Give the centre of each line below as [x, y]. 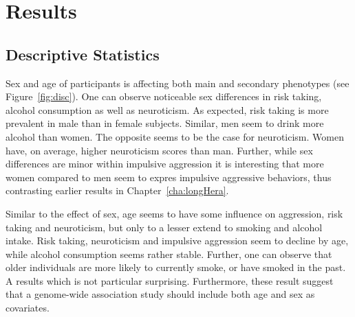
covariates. [28, 308]
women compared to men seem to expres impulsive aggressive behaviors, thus [169, 177]
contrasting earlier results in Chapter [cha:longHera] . [117, 190]
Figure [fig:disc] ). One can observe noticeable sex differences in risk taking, [164, 96]
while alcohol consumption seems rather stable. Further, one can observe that [169, 254]
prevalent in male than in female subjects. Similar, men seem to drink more [165, 123]
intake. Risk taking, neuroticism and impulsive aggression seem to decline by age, [177, 240]
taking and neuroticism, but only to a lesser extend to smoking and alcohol [164, 227]
